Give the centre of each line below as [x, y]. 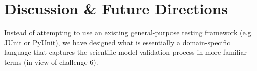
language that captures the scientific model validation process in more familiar [125, 52]
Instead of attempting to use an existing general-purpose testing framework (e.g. [129, 32]
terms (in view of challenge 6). [51, 62]
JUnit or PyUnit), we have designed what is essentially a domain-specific [117, 42]
